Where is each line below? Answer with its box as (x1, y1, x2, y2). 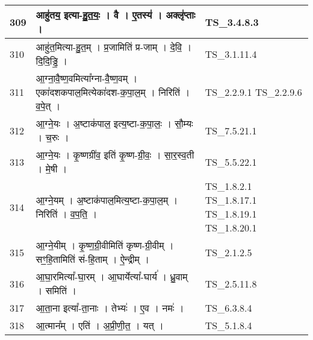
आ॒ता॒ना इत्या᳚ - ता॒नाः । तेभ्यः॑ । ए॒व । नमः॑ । (36, 301, 184, 315)
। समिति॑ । (36, 283, 77, 297)
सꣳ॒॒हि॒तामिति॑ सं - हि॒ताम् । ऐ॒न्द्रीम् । (36, 252, 149, 266)
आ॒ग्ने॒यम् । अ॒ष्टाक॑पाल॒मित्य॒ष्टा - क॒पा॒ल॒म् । (36, 193, 178, 207)
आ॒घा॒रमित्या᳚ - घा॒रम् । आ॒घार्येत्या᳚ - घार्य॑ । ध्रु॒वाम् (36, 269, 188, 283)
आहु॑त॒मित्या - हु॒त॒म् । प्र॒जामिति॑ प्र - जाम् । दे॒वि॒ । (36, 40, 192, 54)
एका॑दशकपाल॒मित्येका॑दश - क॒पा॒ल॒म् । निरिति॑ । (36, 85, 190, 99)
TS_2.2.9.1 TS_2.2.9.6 (205, 85, 302, 99)
